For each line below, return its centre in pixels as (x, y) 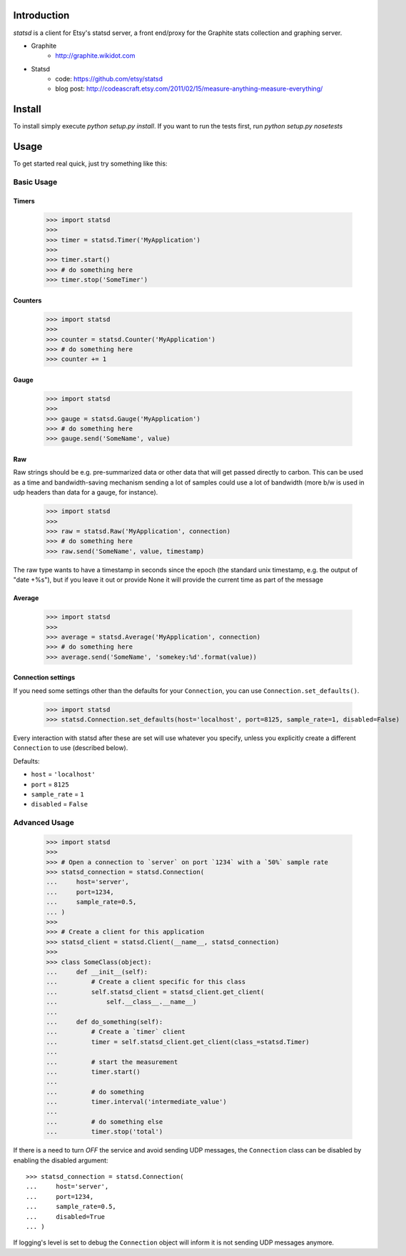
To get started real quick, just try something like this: (90, 163)
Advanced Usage (44, 823)
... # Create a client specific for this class (146, 982)
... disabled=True (66, 1216)
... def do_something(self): (105, 1022)
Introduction (41, 15)
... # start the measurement (112, 1062)
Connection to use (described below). (71, 748)
